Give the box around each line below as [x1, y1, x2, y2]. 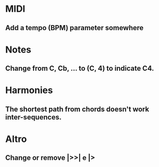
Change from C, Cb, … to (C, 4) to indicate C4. [5, 64, 154, 73]
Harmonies [5, 85, 53, 96]
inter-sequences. [5, 113, 62, 122]
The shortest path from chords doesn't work [5, 105, 149, 113]
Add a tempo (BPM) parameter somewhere [5, 23, 144, 32]
